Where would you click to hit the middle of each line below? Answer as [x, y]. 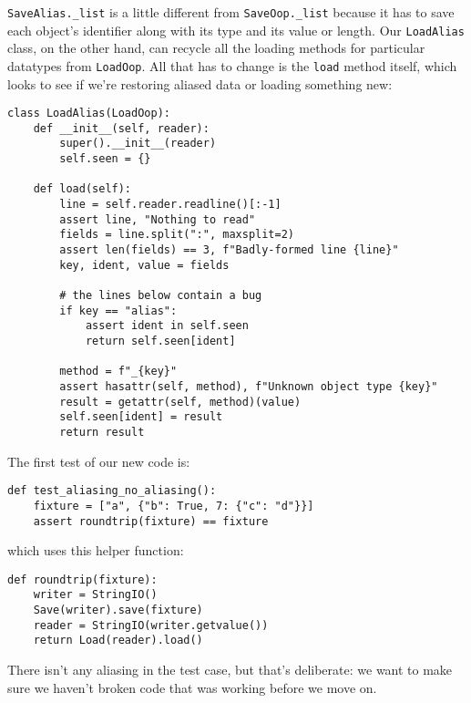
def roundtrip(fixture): [82, 579]
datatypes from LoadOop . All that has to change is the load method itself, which [232, 65]
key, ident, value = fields [144, 265]
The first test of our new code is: [99, 461]
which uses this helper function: [96, 550]
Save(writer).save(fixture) [118, 610]
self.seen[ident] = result [141, 417]
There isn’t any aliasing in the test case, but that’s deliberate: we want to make [230, 670]
